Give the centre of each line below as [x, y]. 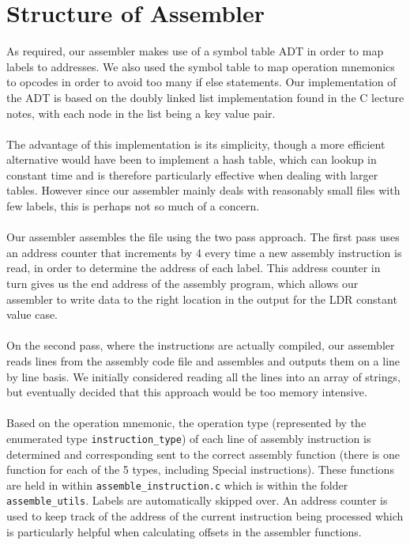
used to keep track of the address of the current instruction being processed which [205, 516]
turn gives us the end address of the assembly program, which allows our [182, 284]
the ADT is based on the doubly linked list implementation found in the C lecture [205, 97]
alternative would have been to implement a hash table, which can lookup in [192, 159]
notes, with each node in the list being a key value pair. [141, 113]
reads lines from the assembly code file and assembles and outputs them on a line [203, 361]
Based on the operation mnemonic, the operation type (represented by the [186, 423]
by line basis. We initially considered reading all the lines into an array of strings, [203, 376]
